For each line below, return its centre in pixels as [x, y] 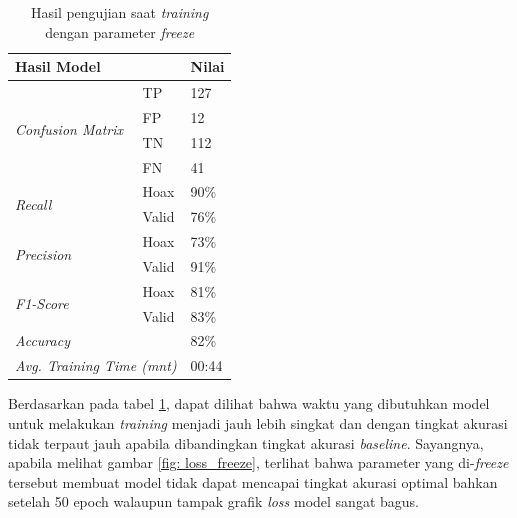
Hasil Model [58, 66]
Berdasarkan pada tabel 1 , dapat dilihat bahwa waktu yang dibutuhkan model [249, 403]
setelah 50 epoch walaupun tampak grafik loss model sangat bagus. [213, 501]
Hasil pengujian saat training [119, 12]
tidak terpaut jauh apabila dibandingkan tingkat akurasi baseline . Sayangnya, [246, 442]
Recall [33, 203]
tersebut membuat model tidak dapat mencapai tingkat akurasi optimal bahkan [253, 481]
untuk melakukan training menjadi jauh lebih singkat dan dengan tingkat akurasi [258, 423]
